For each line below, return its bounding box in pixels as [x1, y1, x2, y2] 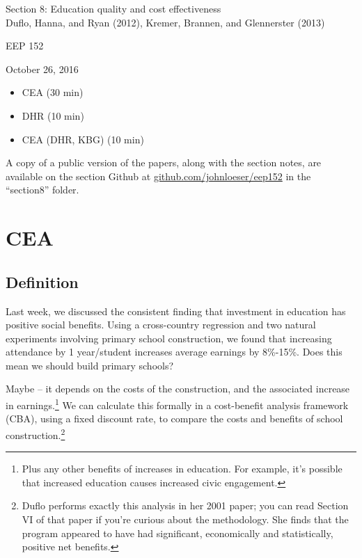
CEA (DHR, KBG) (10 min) [22, 131, 144, 146]
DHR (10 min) [22, 108, 84, 122]
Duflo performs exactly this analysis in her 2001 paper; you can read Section [22, 498, 349, 513]
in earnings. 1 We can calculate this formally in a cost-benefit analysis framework [6, 396, 349, 412]
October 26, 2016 [6, 61, 79, 76]
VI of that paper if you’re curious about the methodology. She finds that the [22, 511, 349, 526]
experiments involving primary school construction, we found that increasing [6, 330, 332, 345]
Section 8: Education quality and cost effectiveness [6, 1, 221, 15]
